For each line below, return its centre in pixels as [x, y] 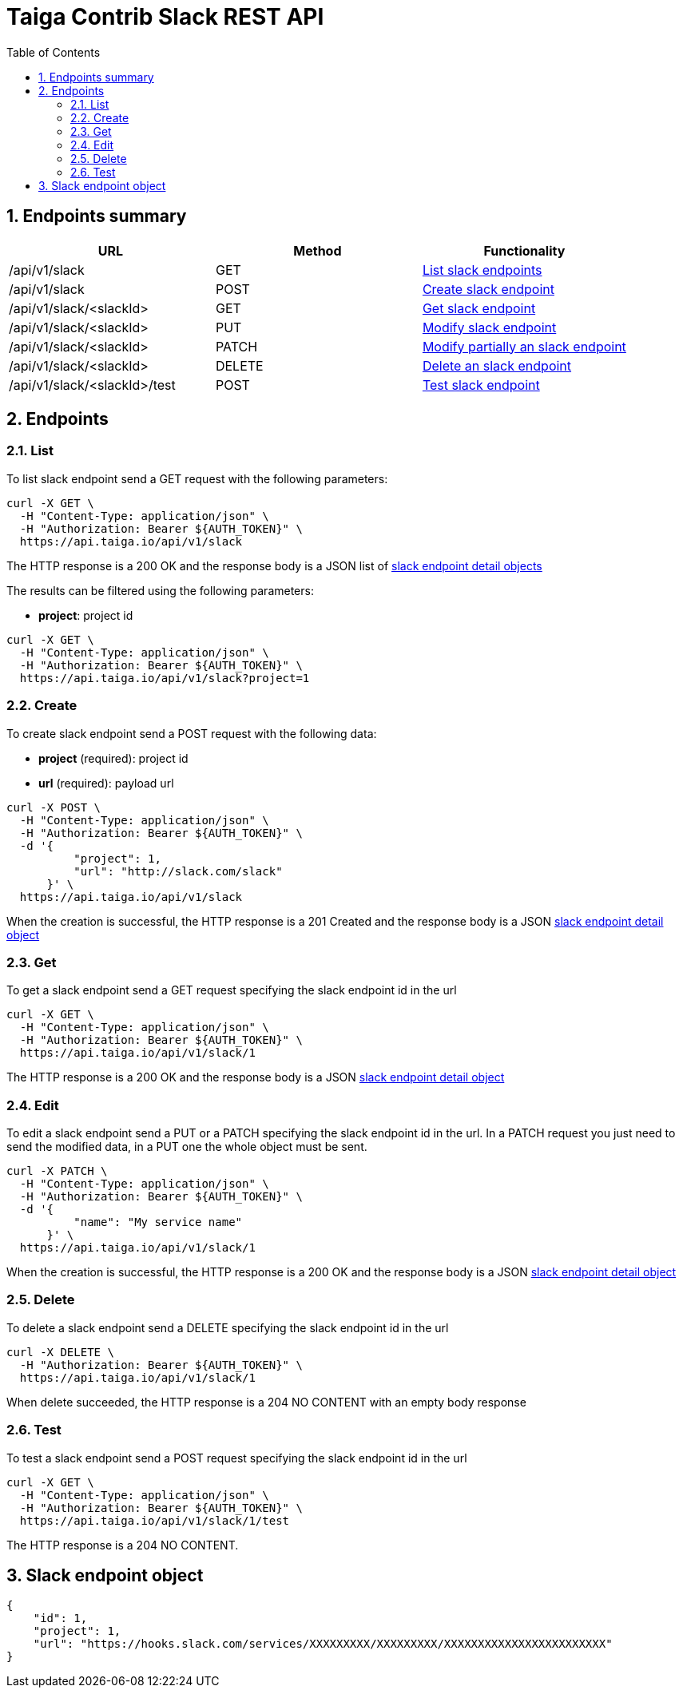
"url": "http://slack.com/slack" [178, 871]
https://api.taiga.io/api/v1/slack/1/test [155, 1520]
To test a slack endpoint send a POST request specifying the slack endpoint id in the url [237, 1458]
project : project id [86, 615]
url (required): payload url [106, 783]
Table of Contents [54, 52]
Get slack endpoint [479, 308]
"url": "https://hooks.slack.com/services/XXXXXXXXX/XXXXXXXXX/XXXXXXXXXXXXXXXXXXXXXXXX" [323, 1644]
